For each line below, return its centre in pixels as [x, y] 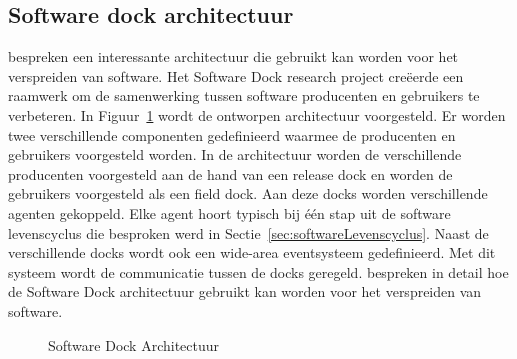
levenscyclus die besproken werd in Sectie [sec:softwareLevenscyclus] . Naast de [248, 232]
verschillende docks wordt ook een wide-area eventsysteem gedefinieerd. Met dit [252, 252]
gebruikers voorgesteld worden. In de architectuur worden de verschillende [235, 154]
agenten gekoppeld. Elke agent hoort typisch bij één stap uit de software [229, 212]
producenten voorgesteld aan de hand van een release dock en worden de [230, 173]
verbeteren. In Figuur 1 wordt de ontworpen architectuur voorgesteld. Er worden [257, 114]
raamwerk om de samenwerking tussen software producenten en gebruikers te [244, 95]
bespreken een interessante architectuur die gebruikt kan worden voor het [233, 56]
